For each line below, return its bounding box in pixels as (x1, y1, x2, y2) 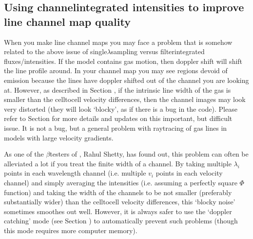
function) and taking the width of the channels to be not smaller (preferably (4, 187, 232, 197)
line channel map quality (4, 14, 131, 29)
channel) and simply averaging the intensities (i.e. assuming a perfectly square (4, 177, 237, 187)
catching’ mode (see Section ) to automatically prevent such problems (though (4, 216, 238, 226)
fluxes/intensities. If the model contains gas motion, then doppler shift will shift (4, 56, 243, 66)
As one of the (4, 149, 44, 159)
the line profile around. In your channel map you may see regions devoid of (4, 65, 228, 76)
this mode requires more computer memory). (4, 225, 137, 235)
